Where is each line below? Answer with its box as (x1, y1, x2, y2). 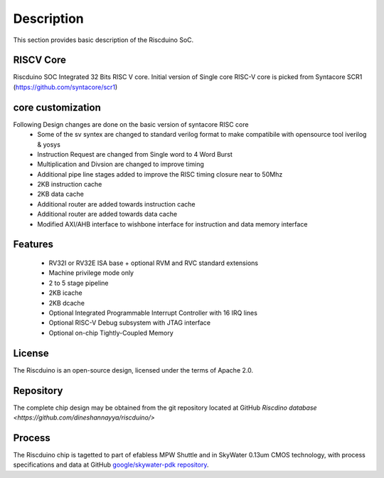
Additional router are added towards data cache (37, 210, 178, 219)
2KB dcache (48, 298, 85, 307)
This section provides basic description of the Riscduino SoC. (13, 36, 194, 44)
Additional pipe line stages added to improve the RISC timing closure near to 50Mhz (37, 170, 283, 178)
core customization (13, 101, 101, 113)
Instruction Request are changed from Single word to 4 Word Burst (37, 150, 233, 158)
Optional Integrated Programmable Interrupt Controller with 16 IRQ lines (48, 308, 257, 317)
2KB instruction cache (37, 180, 102, 189)
